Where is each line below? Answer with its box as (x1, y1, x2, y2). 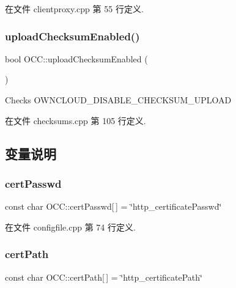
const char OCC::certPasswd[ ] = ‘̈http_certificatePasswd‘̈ (5, 200, 222, 213)
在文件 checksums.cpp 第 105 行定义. (5, 114, 146, 127)
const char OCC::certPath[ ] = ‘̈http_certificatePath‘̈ (5, 270, 202, 283)
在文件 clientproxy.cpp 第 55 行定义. (5, 2, 144, 15)
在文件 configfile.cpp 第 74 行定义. (5, 220, 136, 233)
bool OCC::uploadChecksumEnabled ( (5, 52, 148, 65)
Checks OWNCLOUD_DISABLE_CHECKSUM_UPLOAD (5, 94, 232, 106)
